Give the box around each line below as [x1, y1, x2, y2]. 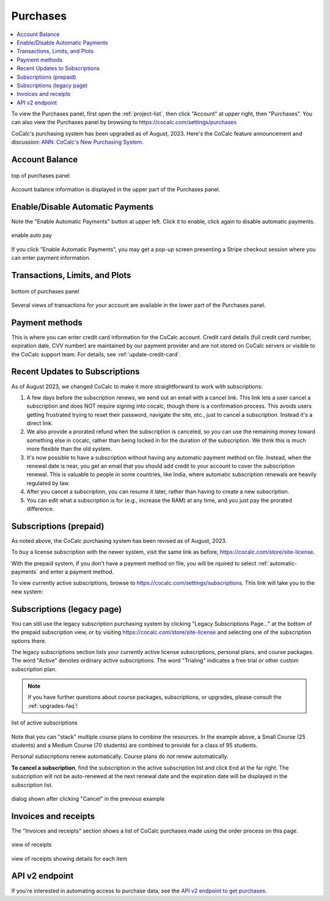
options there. [11, 637, 47, 644]
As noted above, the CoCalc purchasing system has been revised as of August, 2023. [11, 537, 227, 544]
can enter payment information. [11, 254, 91, 262]
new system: [11, 587, 44, 595]
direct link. [26, 419, 53, 427]
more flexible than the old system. [26, 445, 112, 452]
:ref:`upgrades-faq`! [28, 702, 78, 709]
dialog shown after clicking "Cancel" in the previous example [11, 795, 165, 802]
